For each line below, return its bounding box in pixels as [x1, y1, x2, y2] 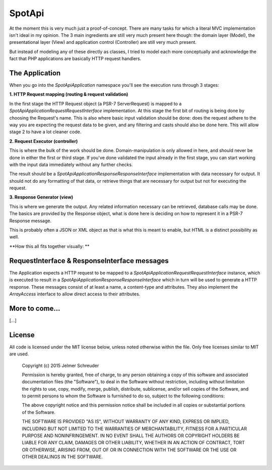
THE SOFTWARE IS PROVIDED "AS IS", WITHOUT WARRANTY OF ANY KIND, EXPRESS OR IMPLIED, [22, 419, 230, 425]
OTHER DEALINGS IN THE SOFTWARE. [22, 454, 103, 460]
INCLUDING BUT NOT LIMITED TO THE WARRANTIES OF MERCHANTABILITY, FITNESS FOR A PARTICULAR [22, 426, 247, 432]
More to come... [9, 304, 60, 312]
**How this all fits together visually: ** [9, 243, 90, 249]
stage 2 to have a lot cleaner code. [9, 129, 82, 135]
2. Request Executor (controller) [9, 138, 78, 144]
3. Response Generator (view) [9, 194, 74, 200]
